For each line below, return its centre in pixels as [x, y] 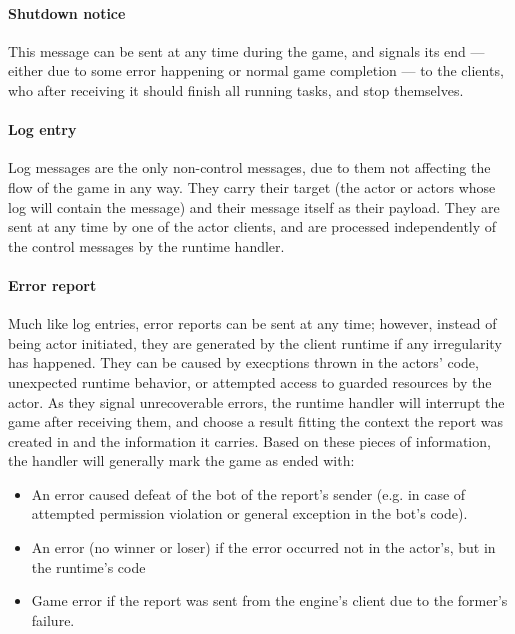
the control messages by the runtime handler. [146, 245]
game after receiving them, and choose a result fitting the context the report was [256, 421]
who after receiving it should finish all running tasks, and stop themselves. [236, 89]
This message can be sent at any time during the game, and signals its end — [246, 50]
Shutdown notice [67, 12]
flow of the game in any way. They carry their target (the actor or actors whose [252, 186]
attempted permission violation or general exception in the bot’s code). [249, 513]
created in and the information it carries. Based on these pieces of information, [249, 440]
